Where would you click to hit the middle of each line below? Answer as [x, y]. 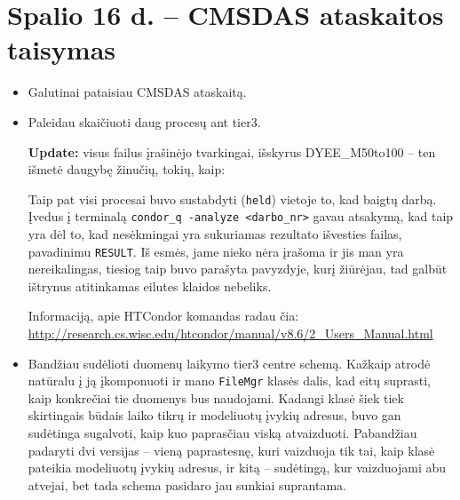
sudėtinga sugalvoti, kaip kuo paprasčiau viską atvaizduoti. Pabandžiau [222, 433]
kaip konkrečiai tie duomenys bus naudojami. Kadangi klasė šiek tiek [216, 397]
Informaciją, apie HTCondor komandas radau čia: [163, 316]
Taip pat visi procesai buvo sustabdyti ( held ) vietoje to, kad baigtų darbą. [232, 198]
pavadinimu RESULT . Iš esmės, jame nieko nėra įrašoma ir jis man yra [216, 251]
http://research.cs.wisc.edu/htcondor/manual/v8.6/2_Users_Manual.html [230, 333]
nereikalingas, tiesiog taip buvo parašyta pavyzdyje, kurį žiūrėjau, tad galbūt [238, 269]
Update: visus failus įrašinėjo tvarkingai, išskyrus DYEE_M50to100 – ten [232, 151]
